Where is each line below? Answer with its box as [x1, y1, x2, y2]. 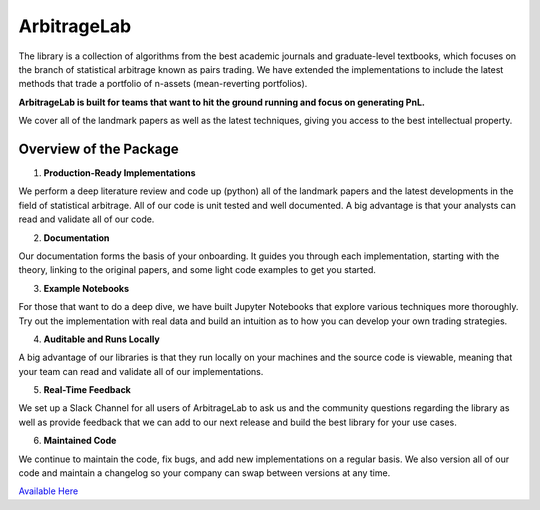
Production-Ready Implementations [43, 167, 196, 179]
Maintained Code [43, 435, 117, 447]
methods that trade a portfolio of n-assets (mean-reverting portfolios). [18, 78, 308, 90]
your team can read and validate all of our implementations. [18, 365, 264, 377]
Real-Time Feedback [43, 384, 132, 396]
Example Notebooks [43, 282, 130, 294]
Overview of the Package [18, 140, 179, 157]
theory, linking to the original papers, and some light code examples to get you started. [18, 264, 377, 276]
